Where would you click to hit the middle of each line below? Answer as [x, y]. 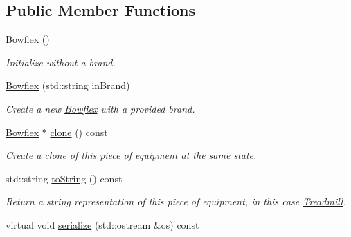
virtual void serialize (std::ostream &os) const [102, 224]
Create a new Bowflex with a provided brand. [100, 108]
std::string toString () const [64, 178]
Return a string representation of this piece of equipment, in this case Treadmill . [176, 201]
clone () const [79, 132]
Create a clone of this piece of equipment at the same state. [131, 155]
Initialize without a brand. [61, 62]
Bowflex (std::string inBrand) [68, 85]
